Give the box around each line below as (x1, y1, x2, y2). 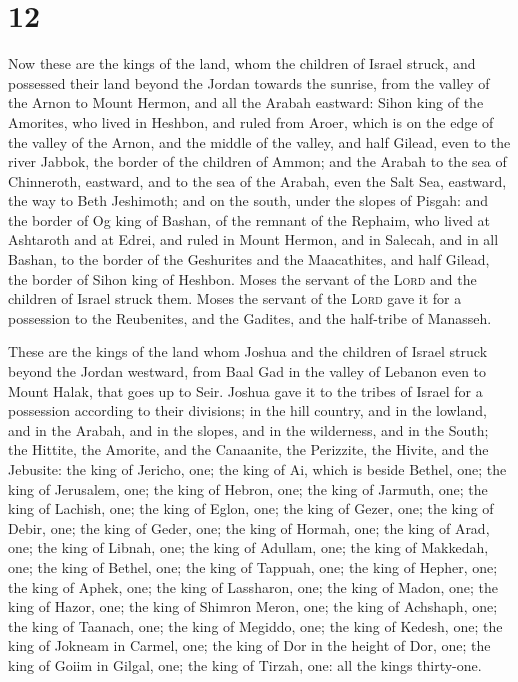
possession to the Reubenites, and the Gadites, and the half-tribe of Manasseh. (8, 307, 492, 328)
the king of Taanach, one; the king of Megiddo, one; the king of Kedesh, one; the (8, 615, 503, 636)
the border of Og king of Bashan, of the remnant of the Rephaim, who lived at (8, 209, 491, 230)
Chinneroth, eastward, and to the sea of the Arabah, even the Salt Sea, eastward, (8, 170, 507, 191)
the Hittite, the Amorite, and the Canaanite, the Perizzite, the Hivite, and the (8, 439, 489, 460)
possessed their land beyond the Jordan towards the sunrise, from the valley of (8, 72, 490, 93)
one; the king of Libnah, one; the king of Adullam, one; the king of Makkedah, (8, 537, 489, 558)
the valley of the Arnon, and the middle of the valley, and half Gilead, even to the (8, 131, 511, 152)
